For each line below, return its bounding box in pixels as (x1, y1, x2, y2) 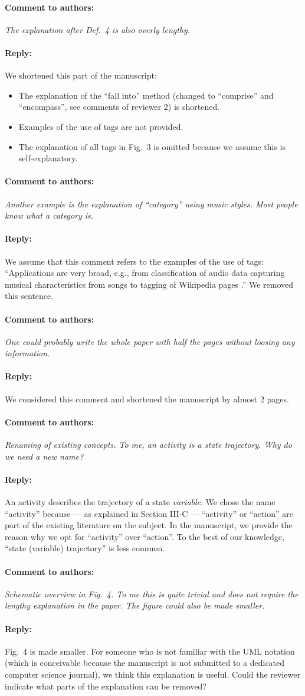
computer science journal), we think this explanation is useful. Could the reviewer (5, 668, 300, 680)
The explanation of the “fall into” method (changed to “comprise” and (18, 89, 274, 101)
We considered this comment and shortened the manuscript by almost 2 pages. (5, 392, 289, 405)
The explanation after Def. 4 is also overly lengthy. (5, 23, 191, 35)
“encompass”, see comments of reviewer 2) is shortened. (18, 100, 220, 113)
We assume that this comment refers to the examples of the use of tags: (5, 255, 264, 267)
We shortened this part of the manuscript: (5, 69, 157, 82)
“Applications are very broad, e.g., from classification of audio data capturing (5, 266, 285, 279)
